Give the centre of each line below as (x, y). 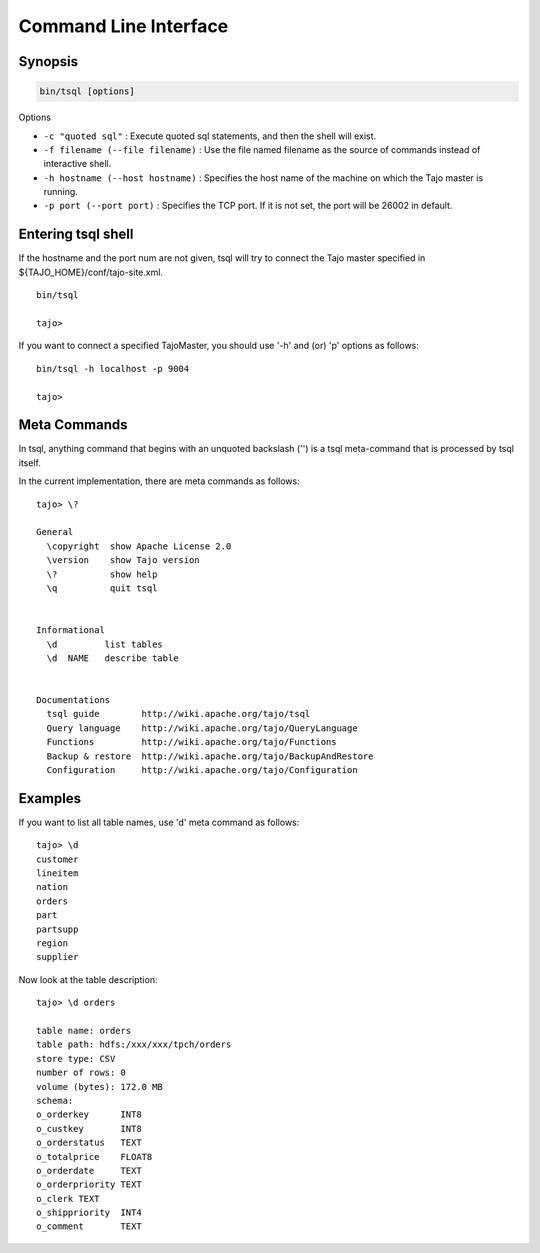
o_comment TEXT (89, 1226)
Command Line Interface (123, 26)
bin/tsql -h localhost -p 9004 (113, 368)
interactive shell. (77, 164)
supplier (57, 957)
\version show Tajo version (123, 560)
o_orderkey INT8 (89, 1114)
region (52, 943)
